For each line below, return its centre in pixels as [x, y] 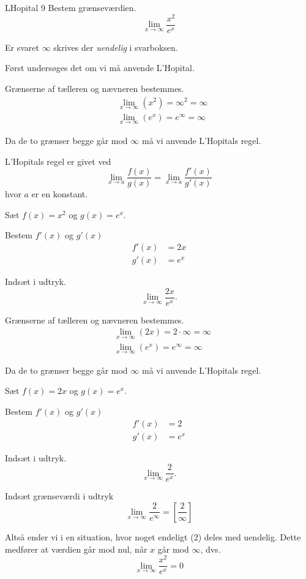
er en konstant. [60, 194]
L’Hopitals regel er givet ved [58, 161]
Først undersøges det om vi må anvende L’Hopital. [100, 68]
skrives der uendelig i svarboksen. [116, 47]
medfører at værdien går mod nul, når [76, 549]
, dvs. [211, 549]
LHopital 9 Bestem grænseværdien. [71, 7]
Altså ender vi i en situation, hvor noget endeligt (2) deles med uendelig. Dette [153, 536]
